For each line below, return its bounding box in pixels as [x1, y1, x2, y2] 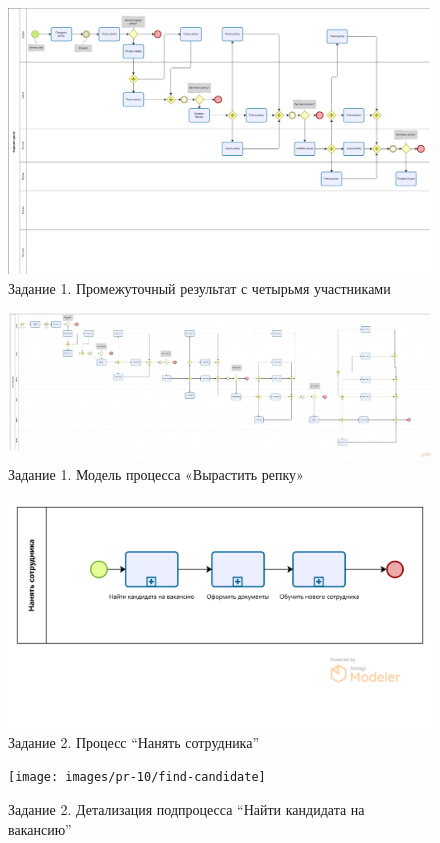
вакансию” [8, 818, 72, 839]
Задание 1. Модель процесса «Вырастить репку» [8, 463, 304, 484]
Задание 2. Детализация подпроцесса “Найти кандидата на [8, 799, 365, 820]
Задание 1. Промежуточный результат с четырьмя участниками [8, 277, 391, 298]
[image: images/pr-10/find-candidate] [8, 770, 266, 785]
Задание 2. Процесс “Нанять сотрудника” [8, 731, 260, 752]
